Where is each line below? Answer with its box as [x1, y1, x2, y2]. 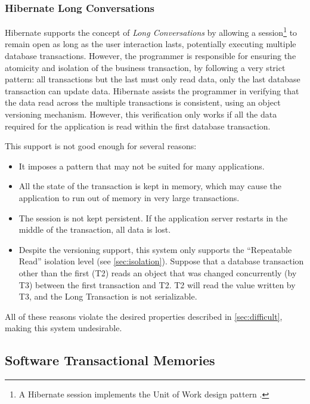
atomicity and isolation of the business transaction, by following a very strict [5, 61, 286, 73]
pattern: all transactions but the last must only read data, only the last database [5, 73, 300, 85]
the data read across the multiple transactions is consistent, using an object [5, 96, 281, 109]
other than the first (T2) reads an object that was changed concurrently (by [18, 266, 297, 279]
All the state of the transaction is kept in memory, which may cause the [18, 180, 281, 192]
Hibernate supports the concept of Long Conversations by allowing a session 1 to [5, 24, 297, 38]
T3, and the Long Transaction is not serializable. [18, 290, 197, 303]
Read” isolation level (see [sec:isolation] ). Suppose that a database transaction [18, 255, 304, 267]
